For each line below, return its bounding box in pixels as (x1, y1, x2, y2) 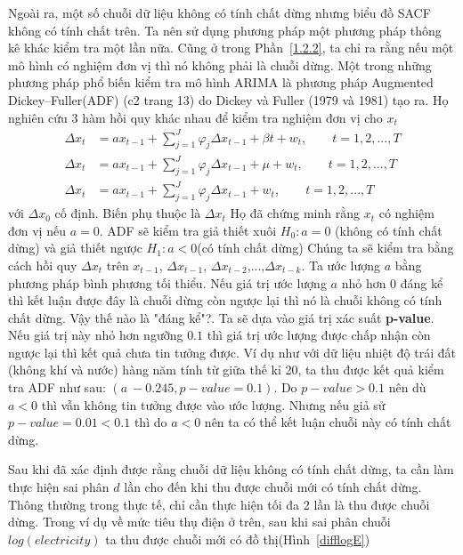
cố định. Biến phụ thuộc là (54, 204, 201, 222)
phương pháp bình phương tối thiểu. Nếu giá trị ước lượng (8, 273, 327, 292)
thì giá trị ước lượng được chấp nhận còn (207, 326, 431, 344)
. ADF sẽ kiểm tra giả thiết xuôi (99, 221, 277, 239)
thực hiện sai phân (8, 478, 110, 496)
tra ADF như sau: (8, 378, 106, 397)
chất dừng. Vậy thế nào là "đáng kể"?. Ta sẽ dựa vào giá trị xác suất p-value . (8, 308, 435, 326)
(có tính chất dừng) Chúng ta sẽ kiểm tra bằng (197, 238, 454, 257)
